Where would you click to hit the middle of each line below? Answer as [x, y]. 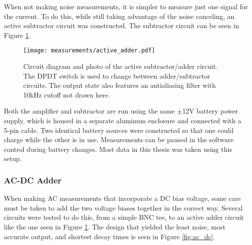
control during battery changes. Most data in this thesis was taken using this [118, 149]
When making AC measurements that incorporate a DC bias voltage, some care [122, 198]
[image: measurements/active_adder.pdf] [89, 51]
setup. [13, 158]
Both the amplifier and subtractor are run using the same [89, 111]
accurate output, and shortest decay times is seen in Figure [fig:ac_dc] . [110, 236]
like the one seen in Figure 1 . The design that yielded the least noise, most [115, 226]
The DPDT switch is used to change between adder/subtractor [117, 75]
